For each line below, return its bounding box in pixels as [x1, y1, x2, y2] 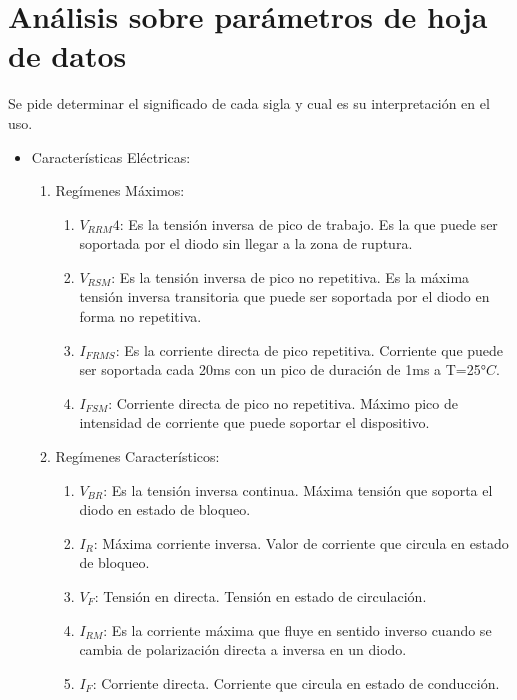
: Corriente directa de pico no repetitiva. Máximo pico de [108, 392, 458, 413]
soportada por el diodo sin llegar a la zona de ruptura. [79, 233, 413, 254]
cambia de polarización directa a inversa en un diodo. [79, 639, 407, 660]
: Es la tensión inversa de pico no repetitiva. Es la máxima [111, 266, 470, 287]
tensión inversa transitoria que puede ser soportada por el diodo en [79, 286, 490, 307]
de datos [8, 35, 127, 76]
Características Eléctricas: [31, 146, 191, 167]
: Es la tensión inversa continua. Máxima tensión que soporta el [103, 479, 493, 500]
